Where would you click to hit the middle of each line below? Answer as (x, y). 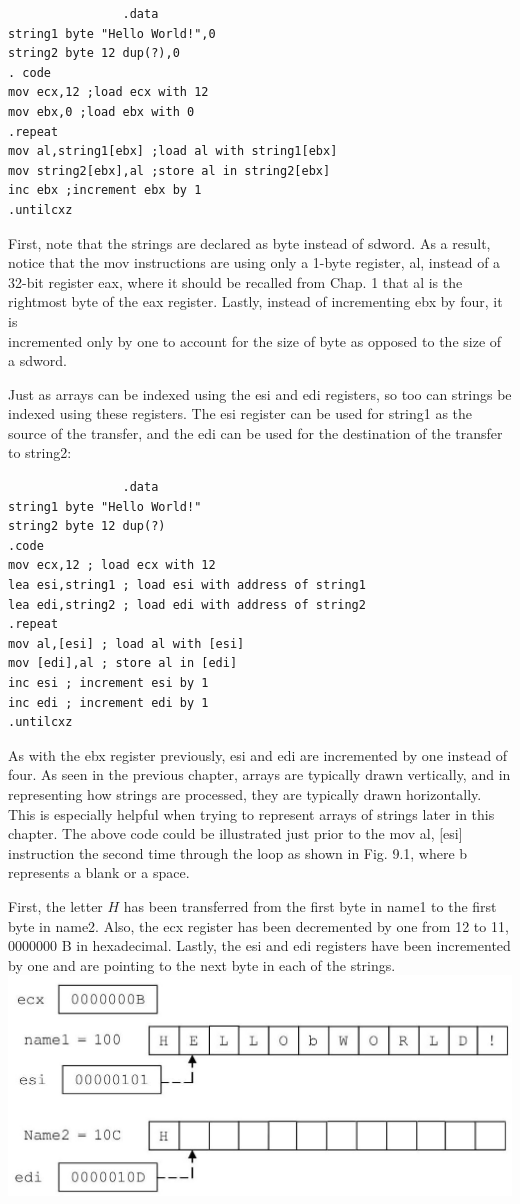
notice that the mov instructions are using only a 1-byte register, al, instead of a (254, 262)
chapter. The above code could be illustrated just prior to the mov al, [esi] (235, 833)
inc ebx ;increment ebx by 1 (105, 190)
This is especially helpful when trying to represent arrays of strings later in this (251, 813)
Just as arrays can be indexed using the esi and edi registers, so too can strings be (260, 393)
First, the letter (55, 905)
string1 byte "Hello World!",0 (112, 33)
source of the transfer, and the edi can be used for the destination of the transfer (255, 432)
